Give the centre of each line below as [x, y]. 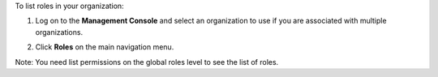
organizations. [59, 32]
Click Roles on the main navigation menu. [105, 47]
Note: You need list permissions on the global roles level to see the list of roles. [147, 62]
